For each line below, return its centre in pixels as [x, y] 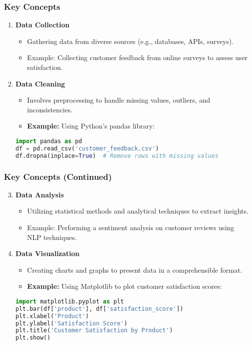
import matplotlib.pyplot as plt [70, 301]
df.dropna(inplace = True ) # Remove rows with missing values [117, 156]
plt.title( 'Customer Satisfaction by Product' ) [94, 331]
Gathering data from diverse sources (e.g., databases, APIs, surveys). [130, 41]
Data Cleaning [40, 83]
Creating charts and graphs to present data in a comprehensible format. [135, 270]
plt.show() [33, 338]
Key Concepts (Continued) [58, 176]
